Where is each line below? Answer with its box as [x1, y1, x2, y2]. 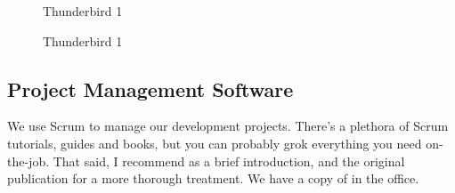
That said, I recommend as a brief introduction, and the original [53, 151, 405, 170]
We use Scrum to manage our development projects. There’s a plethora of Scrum [7, 117, 449, 135]
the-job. [7, 151, 50, 170]
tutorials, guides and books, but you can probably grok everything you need [7, 133, 422, 152]
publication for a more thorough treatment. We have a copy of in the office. [7, 169, 419, 188]
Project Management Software [7, 75, 294, 102]
